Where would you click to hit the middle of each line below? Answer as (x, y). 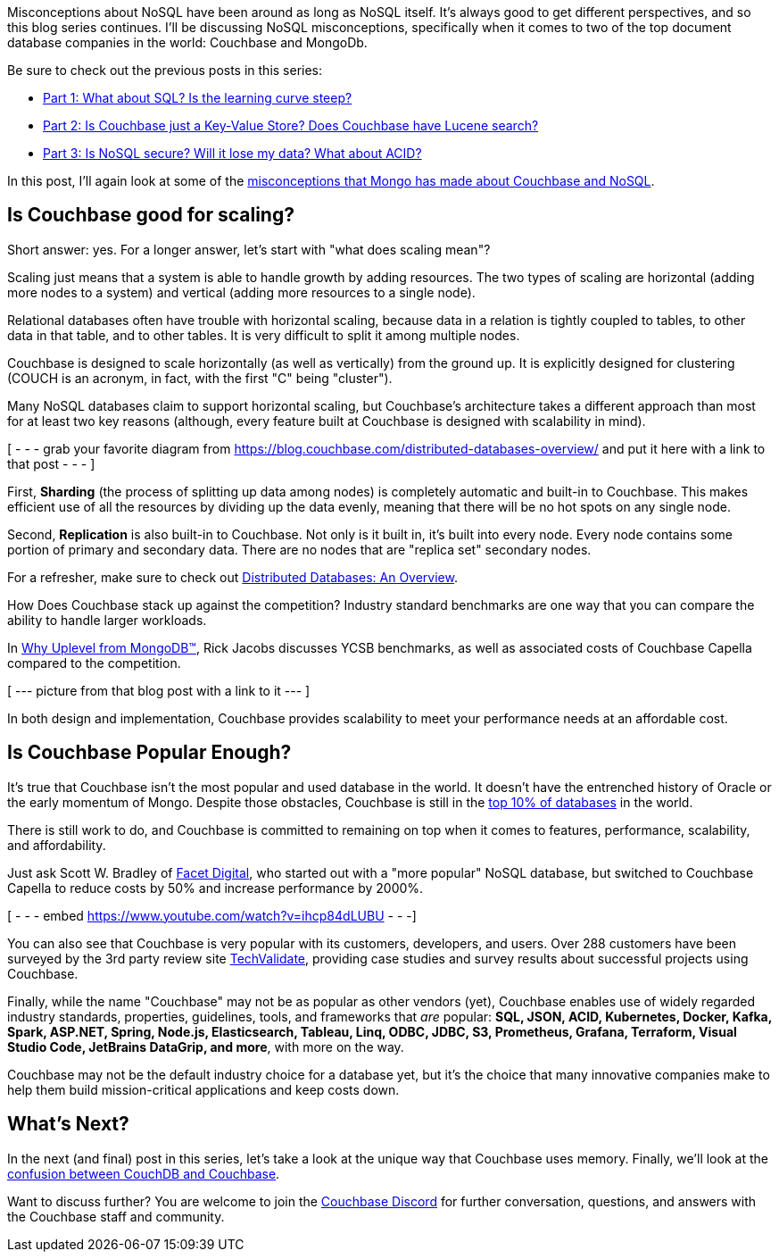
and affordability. (57, 845)
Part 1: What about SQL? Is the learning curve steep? (198, 98)
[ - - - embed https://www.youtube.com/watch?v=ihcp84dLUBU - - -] (212, 915)
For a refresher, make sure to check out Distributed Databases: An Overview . (232, 577)
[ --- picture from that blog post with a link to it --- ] (159, 690)
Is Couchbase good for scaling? (151, 215)
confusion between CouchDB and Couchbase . (144, 1173)
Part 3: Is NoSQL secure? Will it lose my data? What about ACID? (232, 153)
